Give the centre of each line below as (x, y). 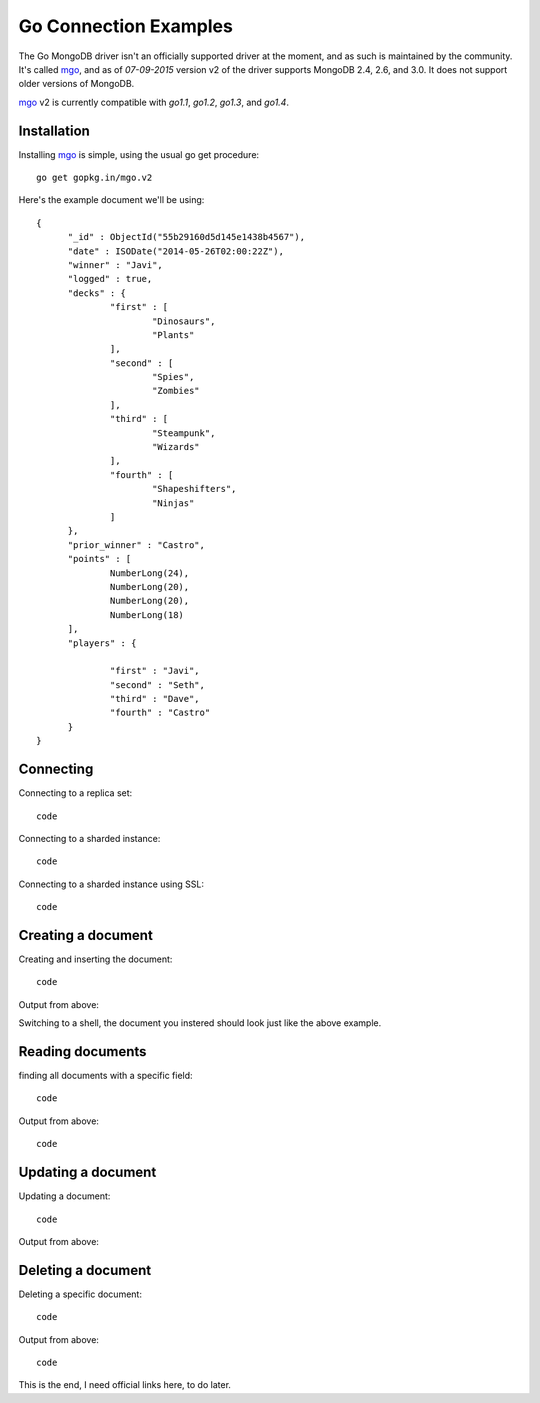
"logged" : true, (110, 279)
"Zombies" (175, 391)
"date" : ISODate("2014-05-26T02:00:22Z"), (176, 251)
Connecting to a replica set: (75, 793)
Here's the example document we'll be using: (111, 200)
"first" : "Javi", (155, 671)
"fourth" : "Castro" (160, 713)
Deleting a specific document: (80, 1294)
